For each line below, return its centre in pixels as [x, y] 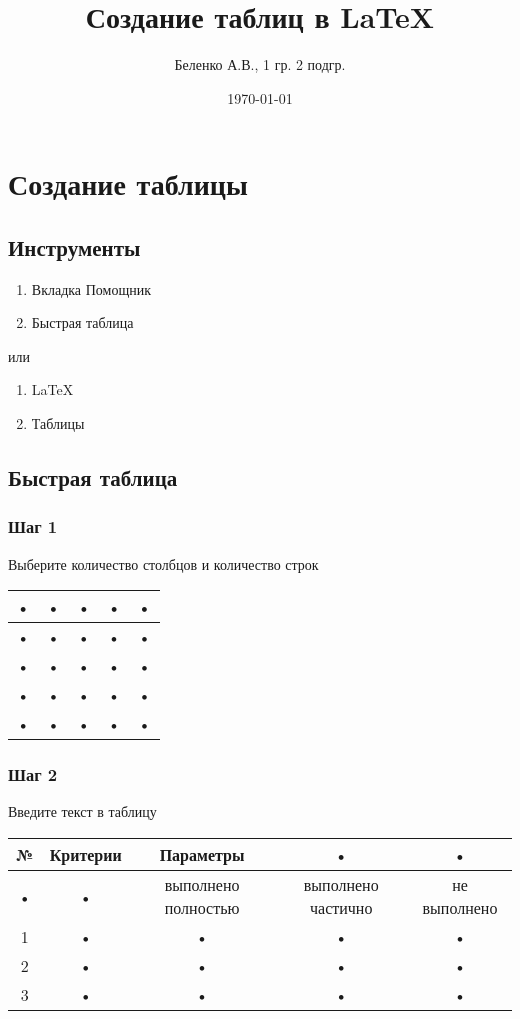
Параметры [202, 855]
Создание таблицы [128, 183]
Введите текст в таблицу [82, 811]
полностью [202, 908]
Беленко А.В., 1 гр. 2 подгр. [260, 64]
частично [341, 908]
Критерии [85, 855]
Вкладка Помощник [91, 288]
